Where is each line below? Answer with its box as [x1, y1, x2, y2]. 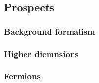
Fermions [4, 70, 41, 82]
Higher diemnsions [4, 47, 79, 60]
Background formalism [4, 25, 95, 37]
